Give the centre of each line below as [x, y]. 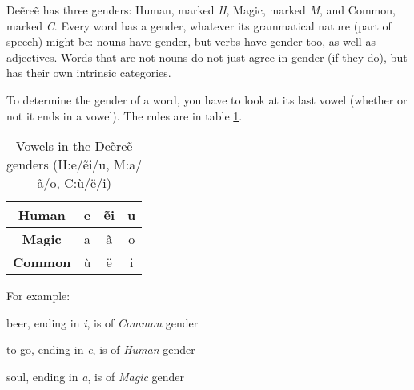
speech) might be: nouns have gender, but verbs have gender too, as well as [191, 41]
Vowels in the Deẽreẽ [74, 146]
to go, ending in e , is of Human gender [101, 349]
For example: [38, 296]
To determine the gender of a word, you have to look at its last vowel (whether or [207, 99]
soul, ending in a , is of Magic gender [95, 376]
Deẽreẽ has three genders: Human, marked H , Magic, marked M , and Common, [201, 10]
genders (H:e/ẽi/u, [58, 165]
